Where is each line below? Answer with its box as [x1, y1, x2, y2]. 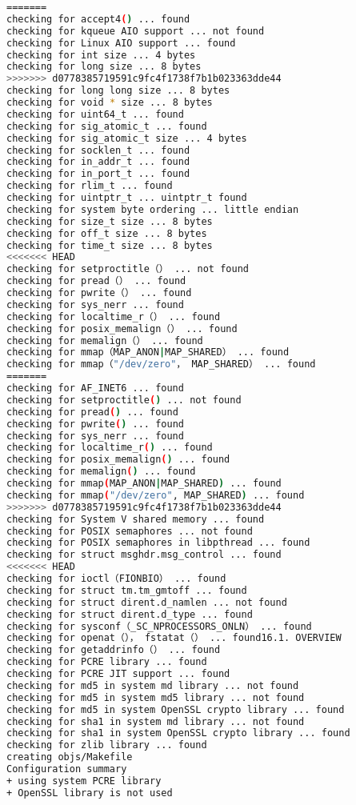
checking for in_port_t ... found [6, 168, 190, 180]
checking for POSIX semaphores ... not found [6, 525, 253, 537]
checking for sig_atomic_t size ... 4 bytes [6, 132, 247, 144]
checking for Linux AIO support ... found [6, 37, 236, 49]
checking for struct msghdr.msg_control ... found [6, 549, 282, 561]
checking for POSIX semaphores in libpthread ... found [6, 537, 310, 549]
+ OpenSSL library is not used [6, 787, 173, 799]
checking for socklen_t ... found [6, 144, 190, 156]
